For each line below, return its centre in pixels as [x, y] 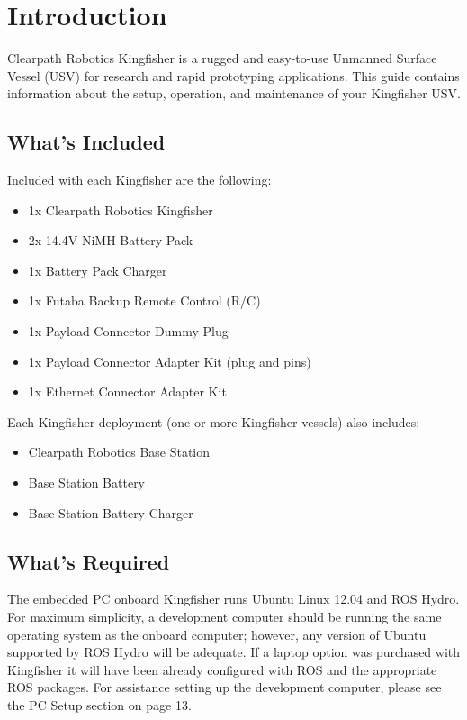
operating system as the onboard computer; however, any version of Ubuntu [217, 634]
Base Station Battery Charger [111, 512]
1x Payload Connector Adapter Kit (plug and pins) [170, 361]
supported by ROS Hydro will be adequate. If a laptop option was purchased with [234, 652]
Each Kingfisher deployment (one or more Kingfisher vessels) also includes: [214, 421]
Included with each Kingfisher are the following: [139, 180]
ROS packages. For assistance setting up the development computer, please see [225, 687]
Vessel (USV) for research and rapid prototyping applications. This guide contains [233, 75]
